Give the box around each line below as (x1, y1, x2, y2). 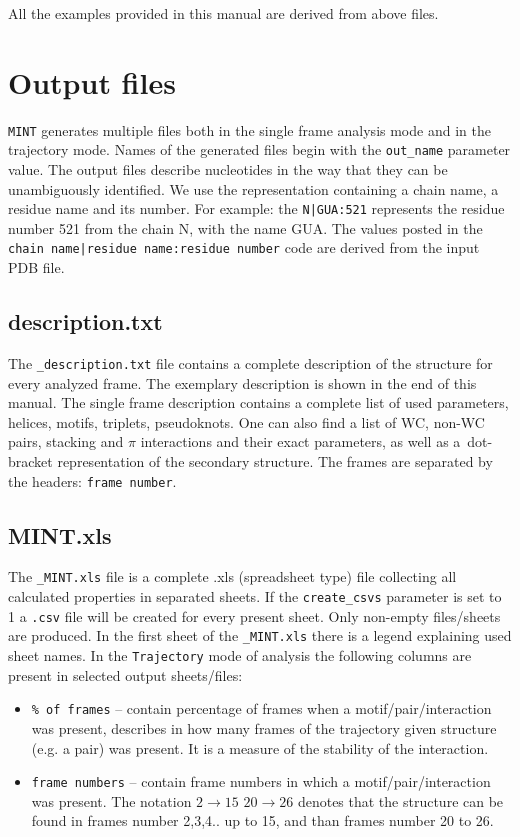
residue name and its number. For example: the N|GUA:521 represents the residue (8, 198, 505, 219)
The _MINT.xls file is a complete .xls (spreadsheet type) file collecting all (8, 566, 457, 587)
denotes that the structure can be (297, 790, 504, 811)
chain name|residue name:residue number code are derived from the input (8, 237, 480, 258)
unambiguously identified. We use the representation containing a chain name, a (8, 178, 499, 199)
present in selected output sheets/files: (8, 664, 243, 685)
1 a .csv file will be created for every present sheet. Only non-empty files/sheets (8, 605, 501, 626)
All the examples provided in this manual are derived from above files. (8, 3, 439, 23)
